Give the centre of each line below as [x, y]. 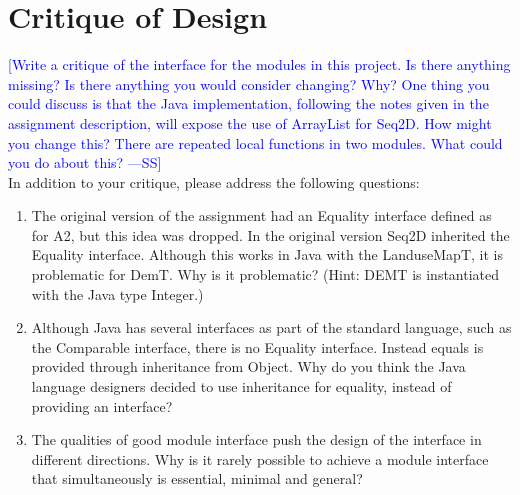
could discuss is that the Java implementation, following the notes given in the [248, 103]
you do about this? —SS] [85, 162]
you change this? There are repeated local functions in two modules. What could [255, 142]
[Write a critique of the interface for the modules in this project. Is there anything [259, 64]
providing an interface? [102, 405]
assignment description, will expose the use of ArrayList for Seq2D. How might [250, 122]
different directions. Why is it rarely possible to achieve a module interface [260, 458]
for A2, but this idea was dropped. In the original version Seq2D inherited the [270, 234]
